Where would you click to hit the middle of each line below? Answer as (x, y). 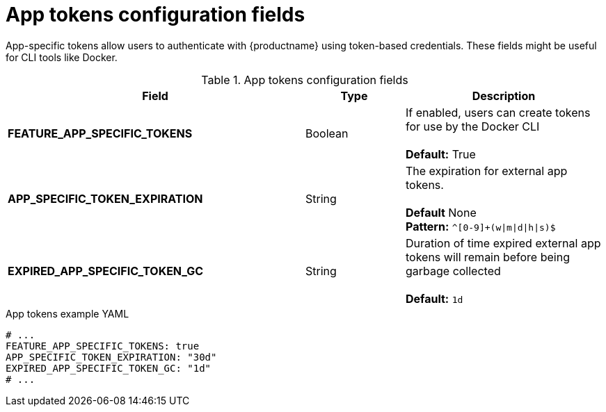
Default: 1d (434, 298)
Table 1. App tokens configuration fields (305, 80)
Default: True (440, 154)
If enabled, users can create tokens (498, 112)
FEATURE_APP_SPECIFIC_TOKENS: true (103, 346)
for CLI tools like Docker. (62, 57)
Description (504, 96)
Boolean (327, 133)
